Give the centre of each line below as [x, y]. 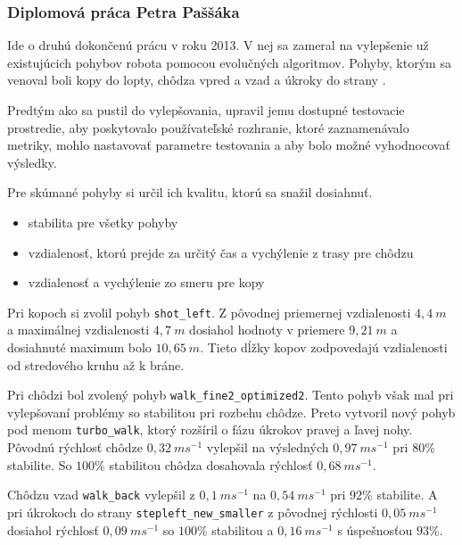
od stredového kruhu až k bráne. [96, 364]
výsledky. [32, 162]
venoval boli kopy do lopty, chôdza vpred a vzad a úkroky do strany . [197, 80]
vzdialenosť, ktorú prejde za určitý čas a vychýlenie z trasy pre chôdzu [221, 252]
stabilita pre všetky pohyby [103, 222]
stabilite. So [40, 464]
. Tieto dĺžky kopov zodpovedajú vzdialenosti [324, 347]
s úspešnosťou [375, 529]
